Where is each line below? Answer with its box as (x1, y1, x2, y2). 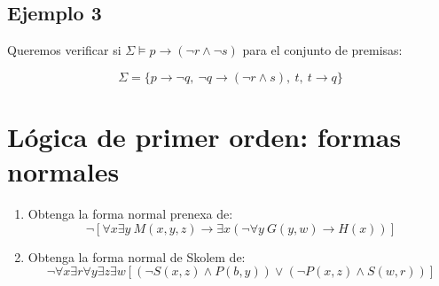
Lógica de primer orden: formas (7, 118, 402, 154)
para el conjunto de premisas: (242, 41, 403, 59)
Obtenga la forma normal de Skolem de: (27, 247, 246, 266)
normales (7, 153, 120, 189)
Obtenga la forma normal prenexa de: (27, 205, 233, 223)
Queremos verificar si (7, 41, 122, 59)
